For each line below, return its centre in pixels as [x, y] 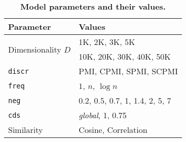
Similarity [26, 130]
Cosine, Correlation [113, 130]
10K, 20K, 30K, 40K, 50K [125, 56]
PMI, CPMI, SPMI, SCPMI [128, 71]
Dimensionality [35, 49]
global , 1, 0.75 [103, 115]
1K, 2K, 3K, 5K [107, 42]
